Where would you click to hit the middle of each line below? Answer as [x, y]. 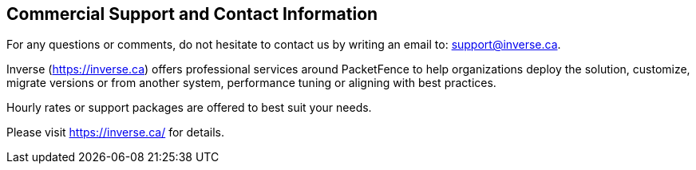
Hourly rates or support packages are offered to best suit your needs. [189, 108]
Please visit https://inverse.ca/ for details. [115, 132]
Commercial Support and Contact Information [192, 14]
